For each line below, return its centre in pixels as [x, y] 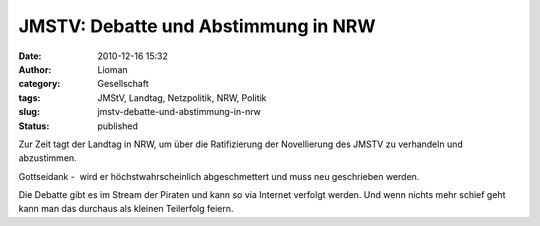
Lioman [113, 69]
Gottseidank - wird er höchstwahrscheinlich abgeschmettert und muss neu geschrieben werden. [219, 176]
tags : [29, 97]
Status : [34, 126]
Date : [30, 56]
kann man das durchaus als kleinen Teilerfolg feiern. [126, 209]
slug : [29, 112]
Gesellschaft [123, 84]
